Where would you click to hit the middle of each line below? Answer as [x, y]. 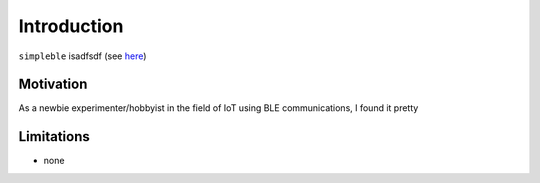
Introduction [71, 26]
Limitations [54, 136]
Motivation [53, 84]
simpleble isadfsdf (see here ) [82, 56]
